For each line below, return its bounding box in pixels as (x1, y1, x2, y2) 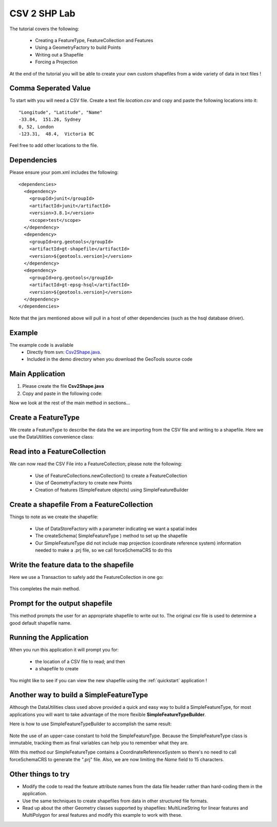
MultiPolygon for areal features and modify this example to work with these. (22, 812, 183, 818)
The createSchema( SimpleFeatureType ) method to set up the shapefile (35, 533, 188, 539)
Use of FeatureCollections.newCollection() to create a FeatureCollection (35, 473, 187, 479)
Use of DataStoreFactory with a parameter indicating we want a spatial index (35, 525, 197, 532)
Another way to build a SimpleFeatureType (9, 691, 148, 700)
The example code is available (9, 342, 74, 348)
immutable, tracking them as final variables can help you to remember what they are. (9, 740, 189, 746)
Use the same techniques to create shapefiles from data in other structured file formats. (22, 798, 208, 804)
